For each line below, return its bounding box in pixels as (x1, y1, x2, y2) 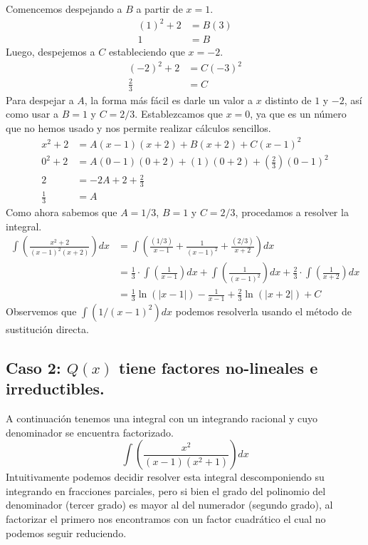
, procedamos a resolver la (235, 205, 349, 220)
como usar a (6, 106, 58, 121)
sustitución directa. (6, 321, 89, 336)
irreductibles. (6, 377, 105, 399)
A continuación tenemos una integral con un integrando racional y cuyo (6, 411, 318, 426)
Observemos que (6, 303, 77, 318)
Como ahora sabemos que (6, 205, 117, 220)
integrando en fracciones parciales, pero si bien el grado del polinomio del (6, 483, 326, 498)
